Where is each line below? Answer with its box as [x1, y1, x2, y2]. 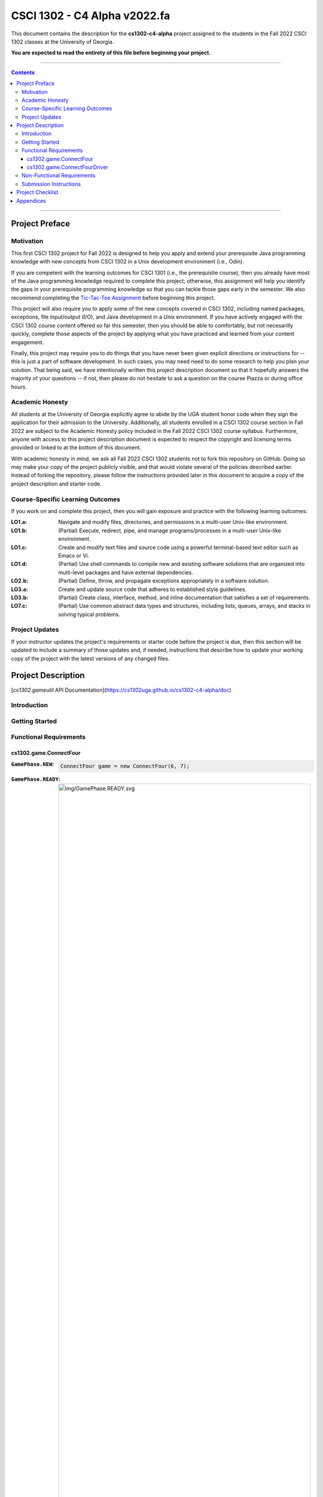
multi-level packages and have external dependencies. [58, 569, 194, 576]
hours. [11, 383, 27, 390]
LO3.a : [11, 586, 28, 593]
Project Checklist [16, 189, 59, 196]
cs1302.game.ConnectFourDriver [27, 163, 109, 171]
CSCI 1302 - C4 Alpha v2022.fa [11, 9, 170, 22]
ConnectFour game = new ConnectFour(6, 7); [60, 763, 190, 769]
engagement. [11, 338, 44, 346]
